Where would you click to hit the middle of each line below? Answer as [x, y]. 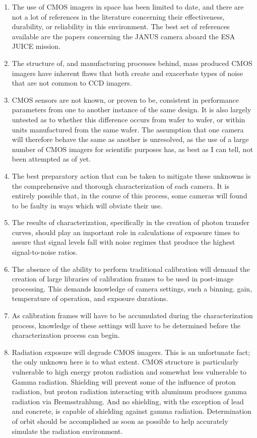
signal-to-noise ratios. [45, 252]
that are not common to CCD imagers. [72, 83]
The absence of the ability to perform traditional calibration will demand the [131, 269]
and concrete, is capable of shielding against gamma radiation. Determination [132, 411]
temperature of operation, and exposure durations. [90, 298]
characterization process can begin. [66, 335]
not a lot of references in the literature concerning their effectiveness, [118, 16]
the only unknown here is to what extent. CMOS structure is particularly [125, 362]
